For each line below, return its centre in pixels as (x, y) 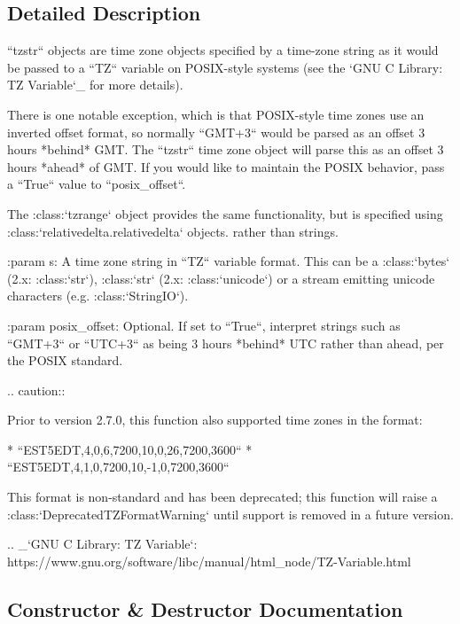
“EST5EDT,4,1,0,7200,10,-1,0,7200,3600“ (118, 467)
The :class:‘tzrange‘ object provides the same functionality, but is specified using (225, 213)
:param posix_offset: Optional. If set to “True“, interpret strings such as (204, 325)
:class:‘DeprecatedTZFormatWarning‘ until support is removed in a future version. (230, 514)
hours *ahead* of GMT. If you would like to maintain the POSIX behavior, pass (226, 166)
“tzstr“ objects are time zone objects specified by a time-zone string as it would (223, 50)
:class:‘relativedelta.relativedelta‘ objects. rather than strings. (173, 231)
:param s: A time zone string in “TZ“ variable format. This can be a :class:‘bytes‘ (229, 261)
